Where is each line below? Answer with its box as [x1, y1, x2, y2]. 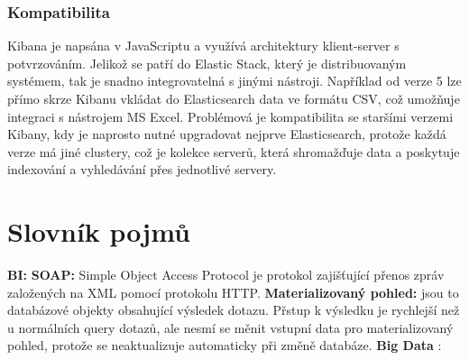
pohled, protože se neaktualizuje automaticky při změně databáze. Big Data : [7, 336, 442, 355]
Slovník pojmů [7, 213, 191, 250]
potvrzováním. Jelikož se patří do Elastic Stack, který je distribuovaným [7, 53, 407, 72]
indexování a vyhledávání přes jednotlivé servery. [7, 160, 277, 179]
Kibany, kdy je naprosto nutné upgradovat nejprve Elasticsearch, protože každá [7, 125, 446, 143]
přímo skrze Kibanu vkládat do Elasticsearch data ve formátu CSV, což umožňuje [7, 89, 460, 107]
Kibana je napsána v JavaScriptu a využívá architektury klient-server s [7, 36, 400, 55]
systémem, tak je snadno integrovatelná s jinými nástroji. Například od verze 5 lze [7, 71, 462, 90]
